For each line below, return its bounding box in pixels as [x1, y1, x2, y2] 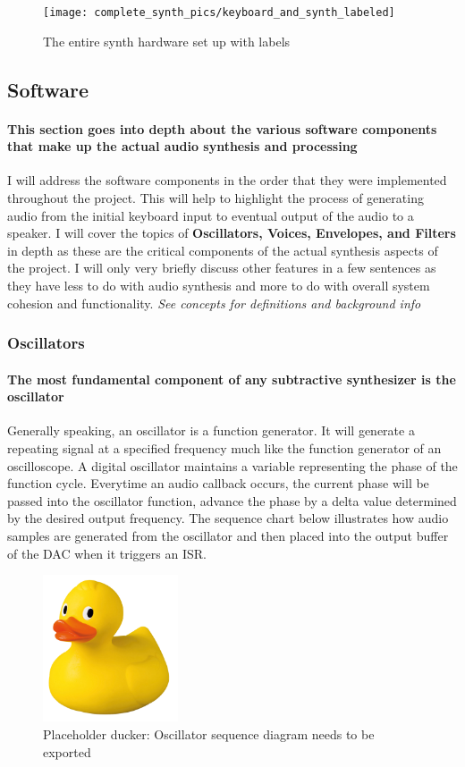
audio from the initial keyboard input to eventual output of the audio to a [7, 206, 414, 224]
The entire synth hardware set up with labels [43, 31, 291, 50]
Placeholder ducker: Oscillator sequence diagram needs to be [43, 724, 375, 743]
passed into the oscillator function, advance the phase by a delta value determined [7, 491, 457, 510]
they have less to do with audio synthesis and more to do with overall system [7, 275, 430, 294]
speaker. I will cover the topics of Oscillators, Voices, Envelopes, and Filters [7, 223, 456, 242]
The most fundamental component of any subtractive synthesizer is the [7, 369, 456, 388]
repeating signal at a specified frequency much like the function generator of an [7, 439, 442, 457]
